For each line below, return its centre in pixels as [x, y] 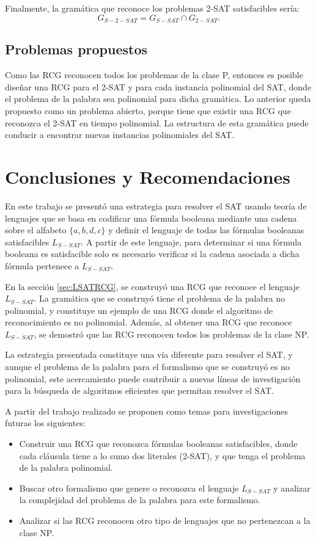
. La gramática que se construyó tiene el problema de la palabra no [160, 298]
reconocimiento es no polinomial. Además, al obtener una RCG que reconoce [149, 322]
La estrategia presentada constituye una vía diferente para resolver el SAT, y [149, 354]
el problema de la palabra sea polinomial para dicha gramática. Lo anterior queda [158, 99]
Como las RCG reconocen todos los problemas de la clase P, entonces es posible [154, 75]
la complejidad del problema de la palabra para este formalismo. [140, 500]
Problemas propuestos [76, 49]
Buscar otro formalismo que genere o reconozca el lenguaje [129, 488]
